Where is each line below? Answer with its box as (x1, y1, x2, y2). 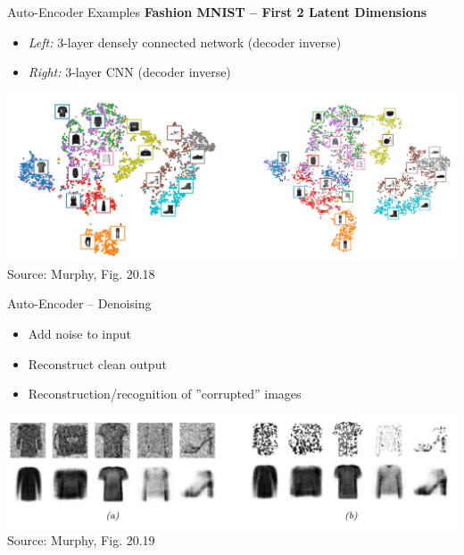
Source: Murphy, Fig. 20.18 (7, 264, 155, 282)
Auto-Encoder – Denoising (7, 294, 152, 313)
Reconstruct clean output (28, 354, 167, 373)
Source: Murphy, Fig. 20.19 (7, 531, 155, 550)
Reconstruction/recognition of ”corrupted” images (28, 384, 302, 403)
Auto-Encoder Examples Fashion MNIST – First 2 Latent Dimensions (7, 3, 427, 21)
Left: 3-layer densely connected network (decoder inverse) (28, 32, 342, 51)
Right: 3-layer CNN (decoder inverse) (28, 63, 231, 81)
